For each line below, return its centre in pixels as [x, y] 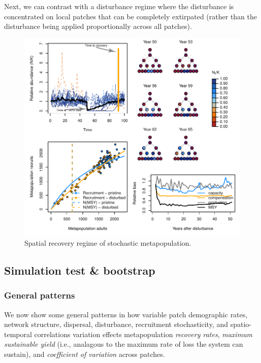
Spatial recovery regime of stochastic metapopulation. [108, 243]
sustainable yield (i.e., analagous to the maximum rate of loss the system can [124, 344]
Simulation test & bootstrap [80, 270]
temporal [18, 334]
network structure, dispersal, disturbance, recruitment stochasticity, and [116, 324]
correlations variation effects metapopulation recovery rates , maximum [143, 334]
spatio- [241, 324]
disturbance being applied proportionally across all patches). [98, 26]
